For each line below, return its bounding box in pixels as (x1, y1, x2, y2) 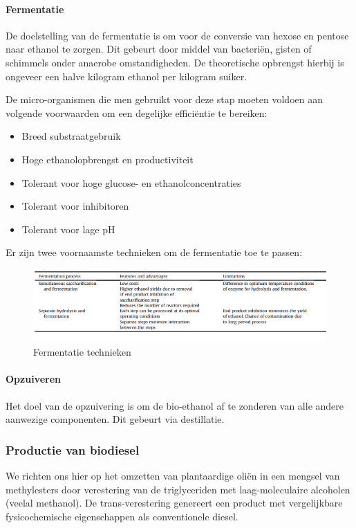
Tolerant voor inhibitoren (21, 199, 129, 213)
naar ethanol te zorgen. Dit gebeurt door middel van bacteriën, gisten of (6, 42, 312, 56)
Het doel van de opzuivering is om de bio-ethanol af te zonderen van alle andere (6, 398, 344, 412)
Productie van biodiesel (6, 441, 140, 458)
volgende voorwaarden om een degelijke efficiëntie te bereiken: (6, 105, 268, 120)
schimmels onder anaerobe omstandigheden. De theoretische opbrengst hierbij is (6, 55, 344, 69)
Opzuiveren (6, 372, 61, 386)
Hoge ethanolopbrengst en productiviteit (21, 152, 194, 166)
